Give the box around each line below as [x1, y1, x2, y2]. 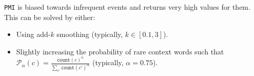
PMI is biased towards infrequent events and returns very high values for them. [4, 2, 250, 12]
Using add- [16, 29, 51, 40]
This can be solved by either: [4, 11, 95, 22]
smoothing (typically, [56, 29, 123, 40]
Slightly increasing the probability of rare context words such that [16, 46, 224, 56]
